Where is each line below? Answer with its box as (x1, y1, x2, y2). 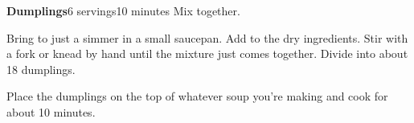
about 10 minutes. (6, 103, 96, 120)
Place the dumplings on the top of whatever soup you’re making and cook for (6, 88, 388, 105)
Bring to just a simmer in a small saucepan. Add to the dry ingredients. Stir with (6, 29, 408, 46)
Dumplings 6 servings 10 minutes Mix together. (6, 2, 240, 18)
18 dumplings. (6, 60, 76, 77)
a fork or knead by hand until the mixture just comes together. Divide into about (6, 45, 408, 62)
